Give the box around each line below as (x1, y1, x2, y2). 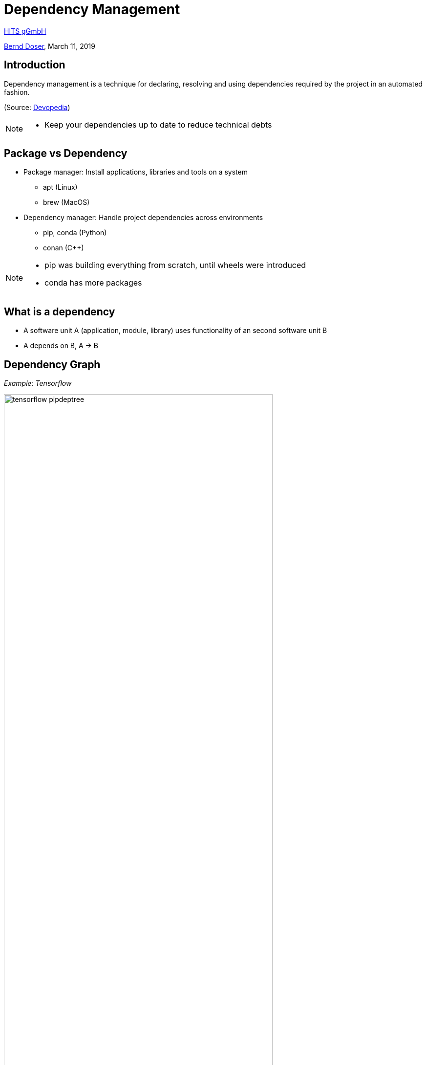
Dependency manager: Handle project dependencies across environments (23, 213, 263, 222)
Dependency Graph (4, 358, 101, 371)
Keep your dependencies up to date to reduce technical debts (44, 119, 272, 130)
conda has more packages (44, 278, 142, 288)
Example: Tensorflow (4, 379, 72, 388)
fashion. (4, 88, 30, 96)
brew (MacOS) (43, 198, 90, 207)
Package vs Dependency (4, 147, 128, 160)
